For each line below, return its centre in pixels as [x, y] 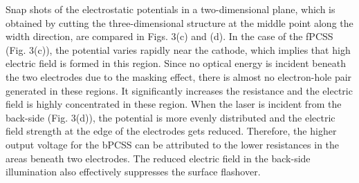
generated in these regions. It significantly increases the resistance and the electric [179, 90]
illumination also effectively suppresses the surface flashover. [133, 172]
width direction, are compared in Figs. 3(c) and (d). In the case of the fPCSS [169, 36]
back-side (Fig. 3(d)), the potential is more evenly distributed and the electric [171, 117]
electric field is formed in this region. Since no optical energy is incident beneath [176, 63]
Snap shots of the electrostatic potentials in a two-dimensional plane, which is [171, 9]
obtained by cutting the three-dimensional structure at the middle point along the [179, 22]
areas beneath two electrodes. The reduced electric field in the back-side [158, 158]
